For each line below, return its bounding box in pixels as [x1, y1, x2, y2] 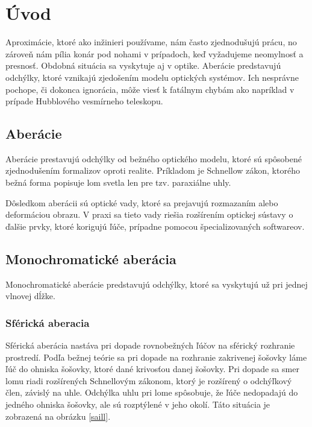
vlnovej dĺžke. [5, 289, 55, 302]
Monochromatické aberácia [5, 249, 176, 268]
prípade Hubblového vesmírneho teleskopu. [5, 95, 163, 107]
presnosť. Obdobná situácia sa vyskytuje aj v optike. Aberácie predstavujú [5, 59, 281, 72]
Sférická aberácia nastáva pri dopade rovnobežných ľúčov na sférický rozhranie [5, 339, 295, 352]
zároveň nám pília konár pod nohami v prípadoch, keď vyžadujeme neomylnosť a [5, 47, 304, 60]
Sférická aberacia [5, 315, 90, 330]
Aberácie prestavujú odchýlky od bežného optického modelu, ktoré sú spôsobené [5, 152, 302, 165]
